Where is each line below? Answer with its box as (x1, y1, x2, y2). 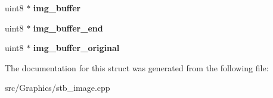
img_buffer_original (33, 42, 120, 54)
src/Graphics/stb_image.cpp (5, 81, 110, 94)
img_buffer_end (33, 21, 103, 34)
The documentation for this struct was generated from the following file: (5, 61, 269, 74)
